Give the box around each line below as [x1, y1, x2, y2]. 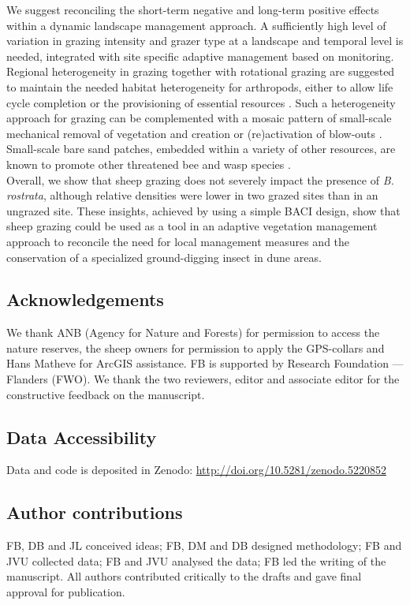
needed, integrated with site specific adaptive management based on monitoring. [6, 47, 394, 64]
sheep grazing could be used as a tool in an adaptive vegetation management [6, 218, 378, 234]
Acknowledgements [6, 287, 164, 312]
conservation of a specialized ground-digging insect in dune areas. [6, 248, 322, 265]
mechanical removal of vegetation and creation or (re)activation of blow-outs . [6, 125, 382, 141]
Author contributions [6, 500, 183, 525]
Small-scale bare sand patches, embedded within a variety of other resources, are [6, 140, 396, 157]
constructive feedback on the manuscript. [6, 386, 205, 402]
